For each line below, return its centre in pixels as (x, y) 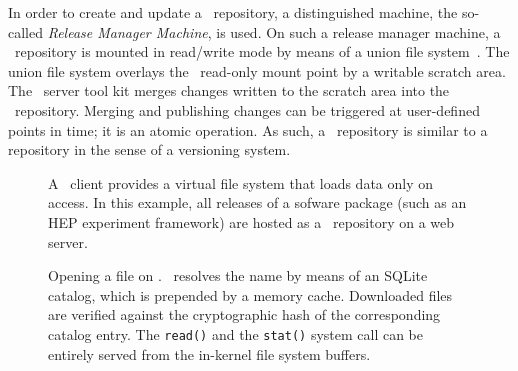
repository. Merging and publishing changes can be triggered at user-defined (247, 109)
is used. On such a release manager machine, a (358, 31)
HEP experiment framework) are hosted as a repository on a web (251, 221)
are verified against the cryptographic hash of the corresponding (244, 314)
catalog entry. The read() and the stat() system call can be (236, 333)
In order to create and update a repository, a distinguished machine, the (233, 12)
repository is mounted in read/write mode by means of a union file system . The (262, 51)
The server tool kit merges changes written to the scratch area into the (229, 90)
